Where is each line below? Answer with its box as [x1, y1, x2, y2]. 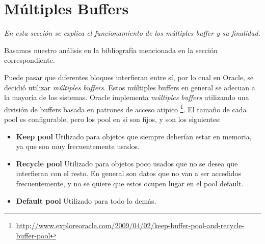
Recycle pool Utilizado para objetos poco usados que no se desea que [16, 158, 238, 168]
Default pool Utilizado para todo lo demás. [16, 195, 156, 206]
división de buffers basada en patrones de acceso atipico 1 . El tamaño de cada [4, 102, 247, 114]
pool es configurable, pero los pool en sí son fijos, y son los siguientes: [4, 113, 221, 124]
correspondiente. [4, 55, 55, 65]
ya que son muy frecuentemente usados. [16, 141, 140, 152]
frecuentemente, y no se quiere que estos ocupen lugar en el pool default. [16, 178, 244, 188]
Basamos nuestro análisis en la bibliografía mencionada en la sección [4, 44, 218, 55]
